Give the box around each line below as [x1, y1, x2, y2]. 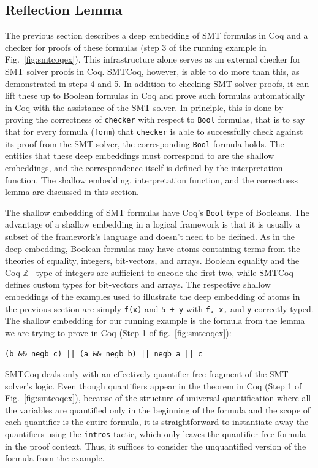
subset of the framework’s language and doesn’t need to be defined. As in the [5, 229, 295, 242]
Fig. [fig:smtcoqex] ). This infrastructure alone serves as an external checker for [5, 53, 301, 66]
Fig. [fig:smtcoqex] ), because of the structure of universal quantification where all [5, 391, 311, 404]
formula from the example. [5, 451, 105, 464]
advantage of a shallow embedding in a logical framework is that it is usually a [5, 218, 300, 231]
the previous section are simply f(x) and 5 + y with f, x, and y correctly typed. [5, 302, 314, 315]
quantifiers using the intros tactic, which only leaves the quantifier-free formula [5, 427, 306, 440]
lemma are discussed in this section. [5, 185, 139, 198]
